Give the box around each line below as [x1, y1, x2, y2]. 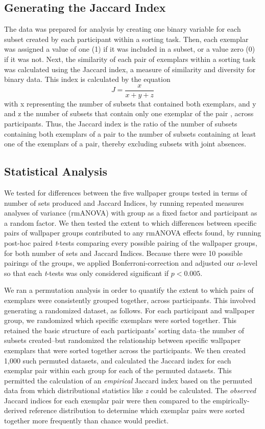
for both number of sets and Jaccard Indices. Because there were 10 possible [4, 247, 243, 258]
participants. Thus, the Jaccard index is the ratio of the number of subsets [4, 118, 237, 129]
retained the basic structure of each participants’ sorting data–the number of [4, 325, 244, 335]
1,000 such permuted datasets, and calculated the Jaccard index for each [4, 355, 231, 366]
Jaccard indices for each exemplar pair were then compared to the [4, 395, 211, 405]
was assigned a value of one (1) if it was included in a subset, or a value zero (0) [4, 44, 255, 54]
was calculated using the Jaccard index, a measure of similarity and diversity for [4, 63, 256, 74]
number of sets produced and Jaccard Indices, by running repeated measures [4, 197, 244, 208]
